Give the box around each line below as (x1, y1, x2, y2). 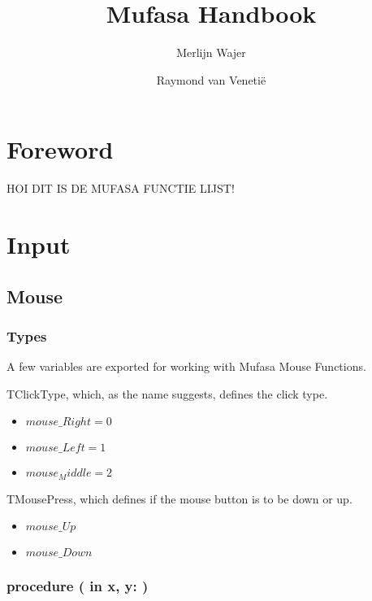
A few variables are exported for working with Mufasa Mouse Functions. (6, 358, 366, 375)
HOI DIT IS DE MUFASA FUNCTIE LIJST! (6, 180, 235, 197)
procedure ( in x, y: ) (6, 576, 149, 596)
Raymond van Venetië (156, 71, 266, 88)
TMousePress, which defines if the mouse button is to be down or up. (6, 490, 353, 507)
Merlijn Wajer (176, 44, 246, 61)
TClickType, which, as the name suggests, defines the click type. (6, 385, 328, 402)
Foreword (6, 133, 114, 166)
